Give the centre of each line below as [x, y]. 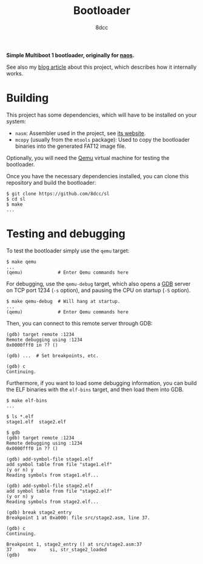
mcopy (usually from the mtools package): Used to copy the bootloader [102, 139]
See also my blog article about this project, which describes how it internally [101, 67]
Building [28, 98]
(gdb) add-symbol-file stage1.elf [50, 459]
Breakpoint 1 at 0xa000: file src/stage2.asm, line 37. [78, 518]
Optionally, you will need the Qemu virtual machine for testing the [88, 158]
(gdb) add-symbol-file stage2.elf [50, 486]
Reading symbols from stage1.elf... [52, 475]
